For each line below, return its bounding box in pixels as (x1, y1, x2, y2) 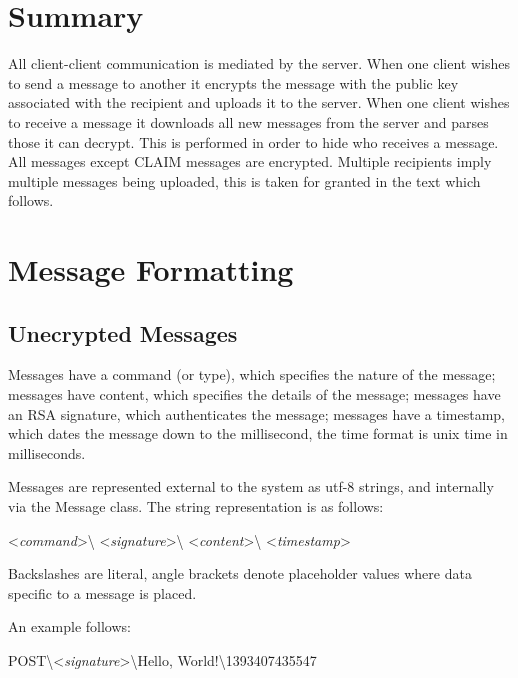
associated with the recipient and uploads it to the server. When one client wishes (8, 92, 510, 113)
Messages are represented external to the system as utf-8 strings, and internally (8, 476, 494, 497)
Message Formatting (8, 249, 294, 290)
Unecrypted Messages (8, 317, 238, 348)
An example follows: (8, 616, 131, 637)
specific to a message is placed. (8, 582, 197, 603)
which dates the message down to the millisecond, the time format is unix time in (8, 423, 508, 444)
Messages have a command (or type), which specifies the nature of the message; (8, 364, 496, 385)
